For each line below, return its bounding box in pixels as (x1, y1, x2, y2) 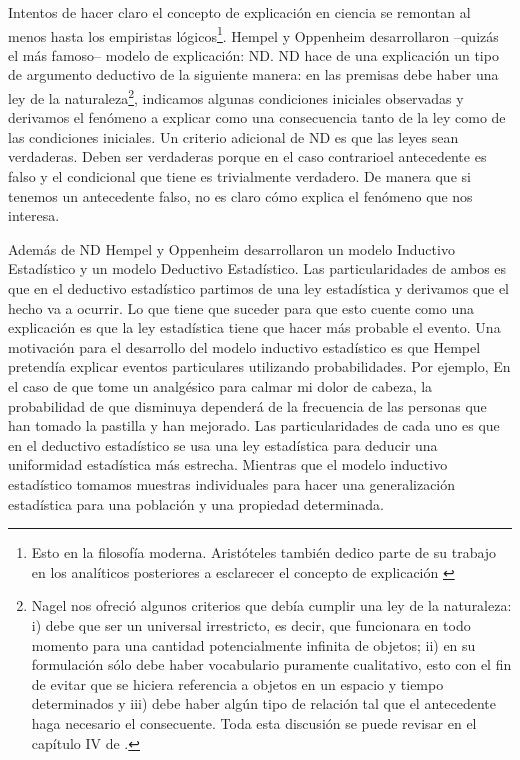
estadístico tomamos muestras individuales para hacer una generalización (8, 473, 456, 494)
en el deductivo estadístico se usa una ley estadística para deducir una (8, 434, 438, 455)
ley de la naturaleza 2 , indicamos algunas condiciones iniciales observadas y (8, 85, 464, 108)
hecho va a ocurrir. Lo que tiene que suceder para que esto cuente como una (8, 297, 474, 318)
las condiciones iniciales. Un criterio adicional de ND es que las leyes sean (8, 126, 459, 147)
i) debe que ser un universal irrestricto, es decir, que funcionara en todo (31, 614, 471, 635)
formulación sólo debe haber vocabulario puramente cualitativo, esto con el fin (31, 654, 512, 675)
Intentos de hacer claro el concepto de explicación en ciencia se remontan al (8, 2, 471, 22)
